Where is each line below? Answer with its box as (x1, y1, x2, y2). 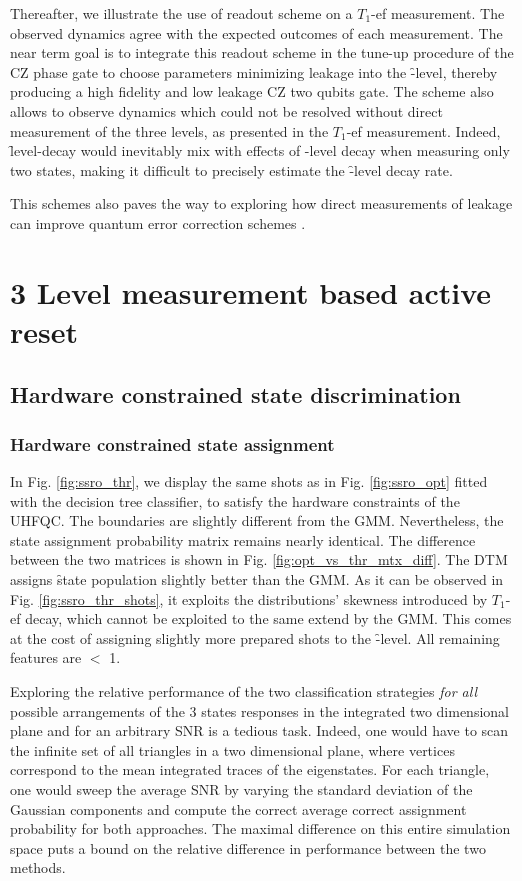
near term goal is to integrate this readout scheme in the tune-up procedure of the (10, 42, 514, 63)
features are (10, 647, 82, 668)
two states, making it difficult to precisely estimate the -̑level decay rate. (10, 159, 453, 180)
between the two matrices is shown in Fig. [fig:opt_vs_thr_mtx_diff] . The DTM (10, 549, 508, 570)
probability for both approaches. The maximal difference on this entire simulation (10, 818, 511, 839)
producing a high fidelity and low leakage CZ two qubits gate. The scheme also (10, 81, 494, 102)
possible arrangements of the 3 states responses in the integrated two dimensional (10, 700, 509, 721)
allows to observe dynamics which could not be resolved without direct (10, 100, 443, 121)
